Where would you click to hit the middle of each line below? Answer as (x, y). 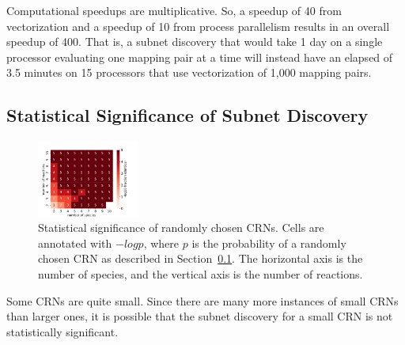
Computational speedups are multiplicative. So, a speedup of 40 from (174, 10)
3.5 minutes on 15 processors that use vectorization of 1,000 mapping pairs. (189, 72)
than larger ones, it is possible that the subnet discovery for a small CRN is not (200, 316)
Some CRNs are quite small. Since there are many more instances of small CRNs (202, 300)
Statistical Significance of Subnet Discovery (187, 115)
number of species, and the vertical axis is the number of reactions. (201, 273)
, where (161, 243)
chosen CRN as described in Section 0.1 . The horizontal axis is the (201, 258)
